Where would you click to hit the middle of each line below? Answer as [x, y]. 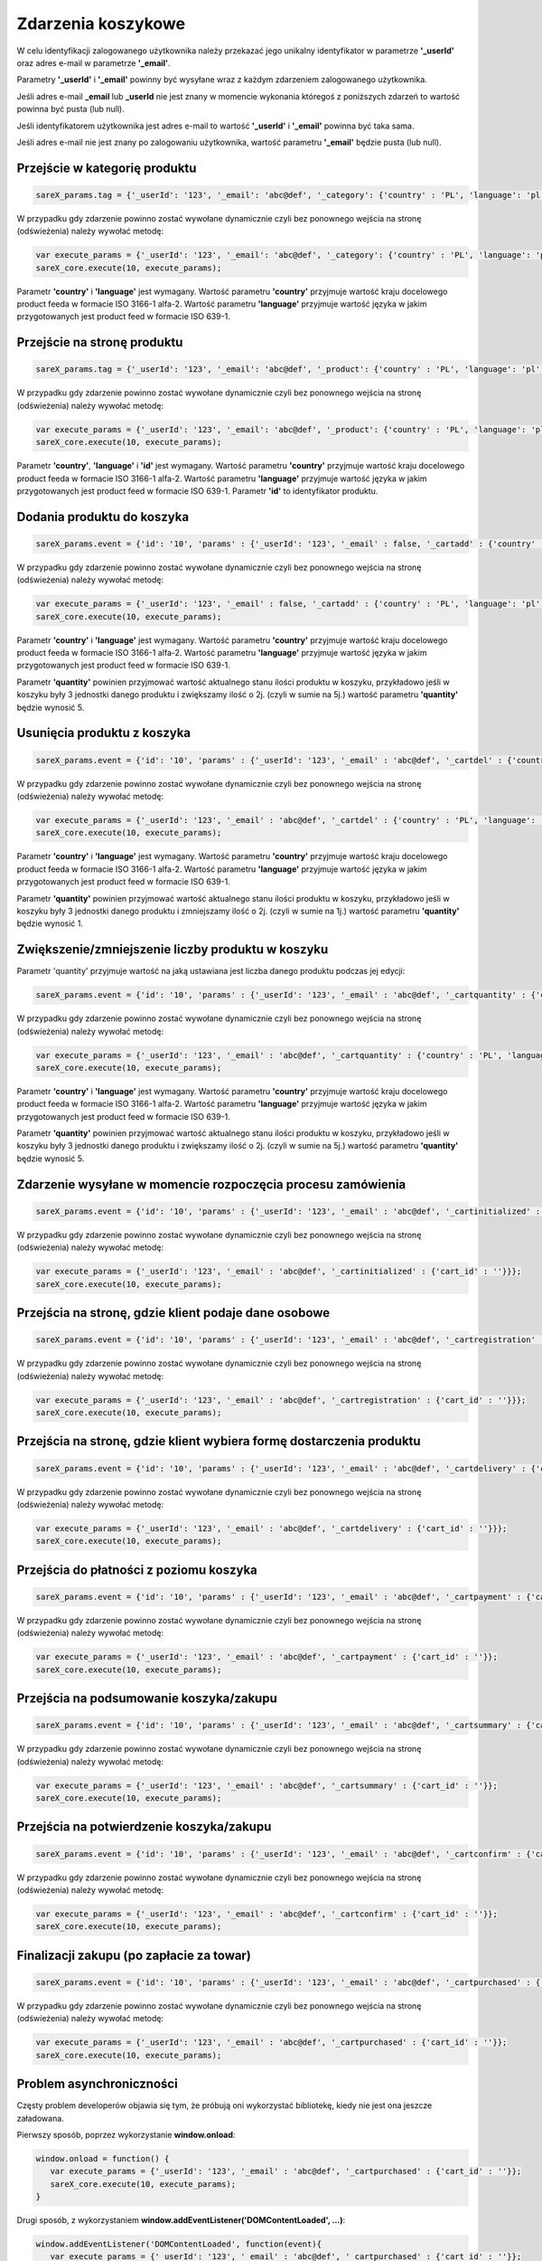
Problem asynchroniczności [97, 2084]
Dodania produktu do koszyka [103, 517]
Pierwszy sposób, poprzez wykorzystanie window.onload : [126, 2134]
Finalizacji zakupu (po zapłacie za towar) [134, 1955]
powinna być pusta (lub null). [71, 109]
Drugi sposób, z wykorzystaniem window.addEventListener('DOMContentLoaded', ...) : [181, 2220]
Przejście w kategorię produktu [107, 168]
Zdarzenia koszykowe [101, 24]
